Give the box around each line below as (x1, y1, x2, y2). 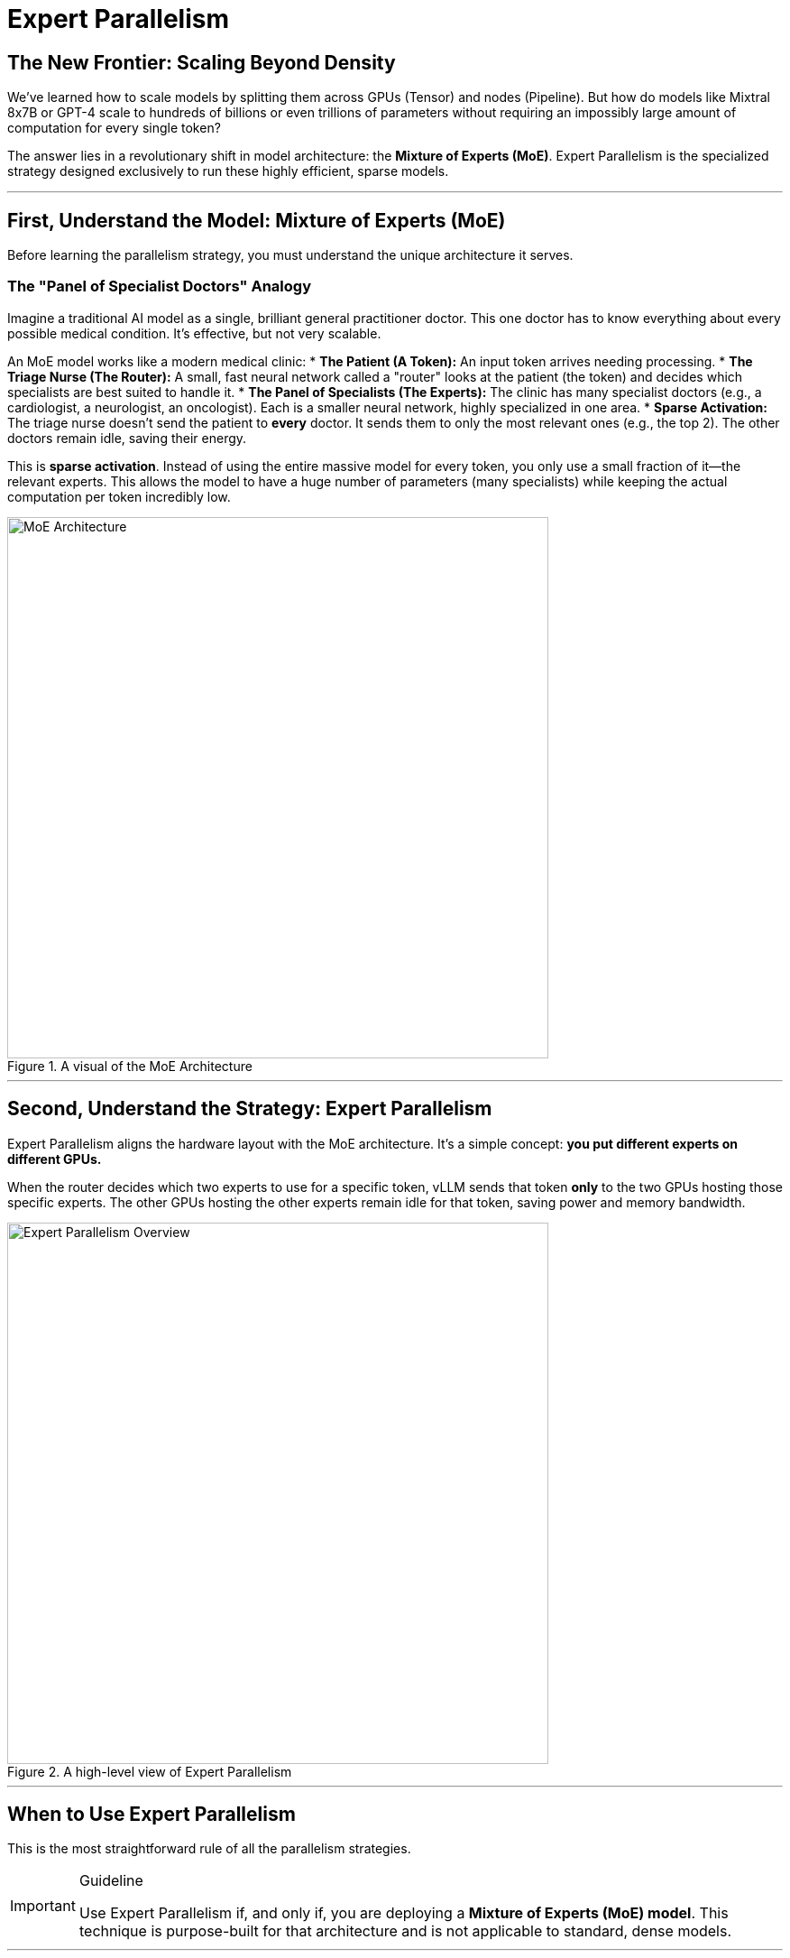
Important (10, 1897, 76, 1916)
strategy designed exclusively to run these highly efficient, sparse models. (7, 163, 449, 180)
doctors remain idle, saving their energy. (7, 429, 247, 446)
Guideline (78, 1871, 143, 1890)
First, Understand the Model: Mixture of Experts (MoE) (7, 208, 506, 232)
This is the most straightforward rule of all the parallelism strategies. (7, 1841, 411, 1857)
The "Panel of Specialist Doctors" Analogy (7, 277, 311, 296)
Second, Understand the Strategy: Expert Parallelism (7, 1097, 492, 1121)
